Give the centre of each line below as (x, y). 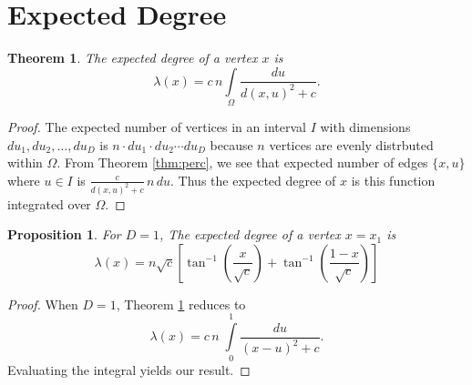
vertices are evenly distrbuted (351, 144)
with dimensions (365, 127)
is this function (393, 180)
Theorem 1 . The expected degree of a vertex (133, 58)
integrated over (49, 203)
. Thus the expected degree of (253, 180)
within (25, 162)
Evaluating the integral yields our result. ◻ (129, 369)
